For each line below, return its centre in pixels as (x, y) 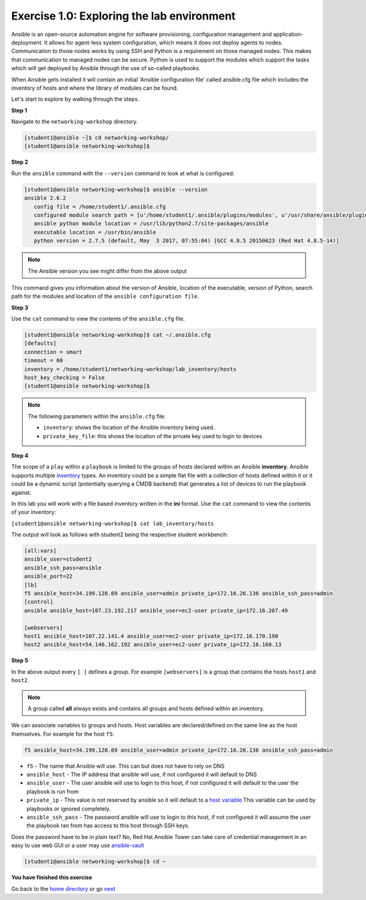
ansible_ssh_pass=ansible (63, 568)
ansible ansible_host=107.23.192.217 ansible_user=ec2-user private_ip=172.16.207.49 (156, 610)
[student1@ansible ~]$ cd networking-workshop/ (96, 138)
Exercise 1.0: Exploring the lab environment (124, 16)
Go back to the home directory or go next (63, 888)
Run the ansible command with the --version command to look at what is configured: (123, 173)
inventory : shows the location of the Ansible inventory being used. (129, 428)
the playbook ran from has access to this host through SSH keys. (108, 826)
